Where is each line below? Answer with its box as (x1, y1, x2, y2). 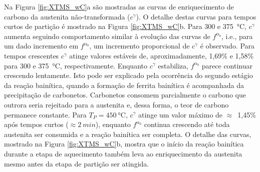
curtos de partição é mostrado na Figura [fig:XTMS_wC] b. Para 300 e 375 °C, (4, 21, 246, 31)
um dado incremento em (4, 40, 79, 51)
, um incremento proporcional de (89, 40, 190, 51)
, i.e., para (221, 30, 253, 41)
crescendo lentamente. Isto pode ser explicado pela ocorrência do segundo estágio (4, 70, 253, 80)
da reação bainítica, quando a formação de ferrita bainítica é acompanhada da (4, 79, 244, 90)
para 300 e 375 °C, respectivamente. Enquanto (4, 60, 147, 70)
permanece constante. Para (4, 109, 87, 119)
